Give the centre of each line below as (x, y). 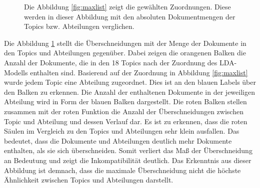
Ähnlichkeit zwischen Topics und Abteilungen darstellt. (89, 180)
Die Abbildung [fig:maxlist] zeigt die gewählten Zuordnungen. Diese (127, 6)
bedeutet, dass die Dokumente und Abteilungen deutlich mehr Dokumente (118, 140)
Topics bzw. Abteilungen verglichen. (79, 26)
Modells (16, 72)
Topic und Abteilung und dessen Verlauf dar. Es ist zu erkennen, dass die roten (126, 121)
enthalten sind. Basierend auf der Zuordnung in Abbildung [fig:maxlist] (139, 72)
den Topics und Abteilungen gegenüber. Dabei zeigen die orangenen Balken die (125, 53)
